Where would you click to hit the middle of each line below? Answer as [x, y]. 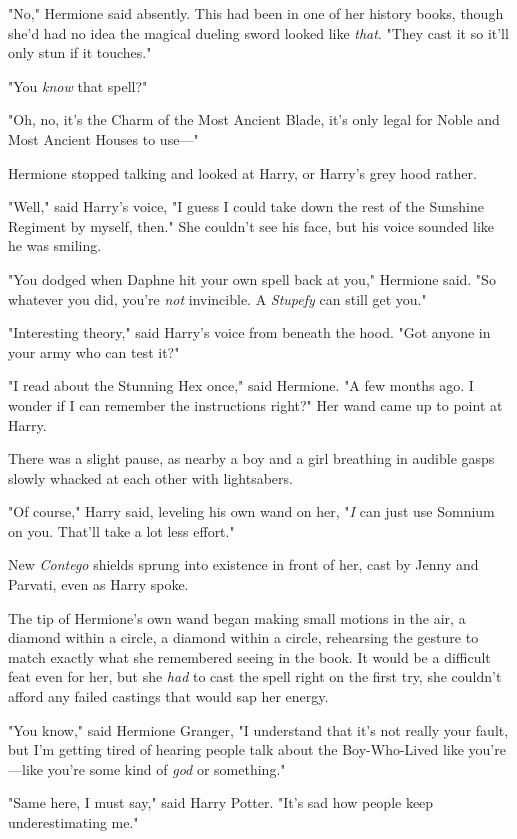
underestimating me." [73, 822]
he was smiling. [55, 245]
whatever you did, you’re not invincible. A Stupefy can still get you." [217, 298]
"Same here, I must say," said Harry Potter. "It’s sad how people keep [221, 802]
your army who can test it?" [94, 351]
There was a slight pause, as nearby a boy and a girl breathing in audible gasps [251, 458]
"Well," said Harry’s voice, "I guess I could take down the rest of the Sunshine [246, 206]
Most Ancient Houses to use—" [103, 138]
